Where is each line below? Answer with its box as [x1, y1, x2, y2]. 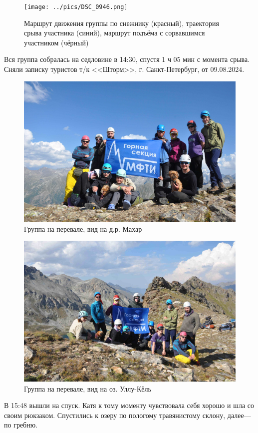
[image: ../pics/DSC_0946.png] [24, 3, 128, 10]
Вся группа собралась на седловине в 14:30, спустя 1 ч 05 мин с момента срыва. [4, 54, 250, 64]
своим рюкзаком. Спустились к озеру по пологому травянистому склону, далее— [4, 410, 251, 420]
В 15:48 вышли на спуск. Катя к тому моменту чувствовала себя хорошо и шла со [4, 400, 255, 411]
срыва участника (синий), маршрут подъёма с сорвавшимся [24, 27, 205, 38]
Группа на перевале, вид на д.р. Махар [24, 223, 142, 234]
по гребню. [4, 420, 38, 430]
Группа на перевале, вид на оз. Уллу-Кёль [24, 383, 151, 394]
